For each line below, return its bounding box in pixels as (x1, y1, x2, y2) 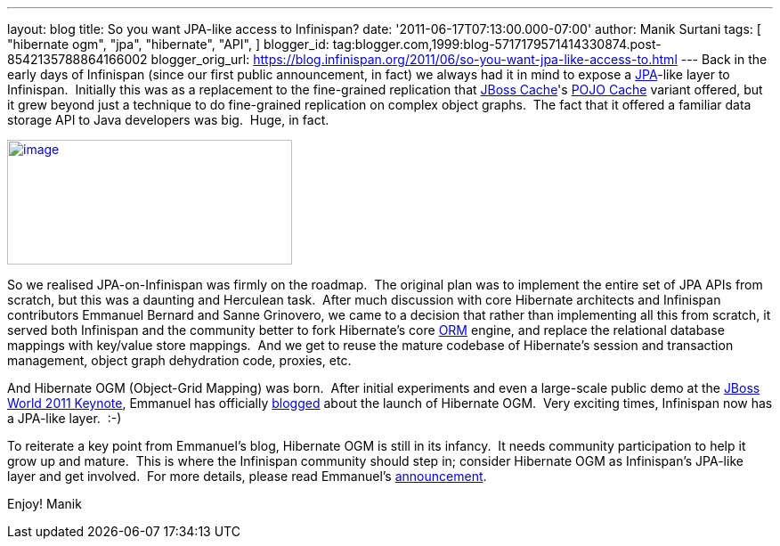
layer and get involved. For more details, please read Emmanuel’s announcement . (7, 469, 487, 484)
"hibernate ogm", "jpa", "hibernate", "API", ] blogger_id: (7, 37, 329, 52)
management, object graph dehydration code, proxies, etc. (7, 353, 352, 368)
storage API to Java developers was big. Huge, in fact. (7, 112, 329, 127)
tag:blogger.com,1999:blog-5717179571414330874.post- (332, 37, 662, 52)
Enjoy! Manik (7, 496, 82, 511)
